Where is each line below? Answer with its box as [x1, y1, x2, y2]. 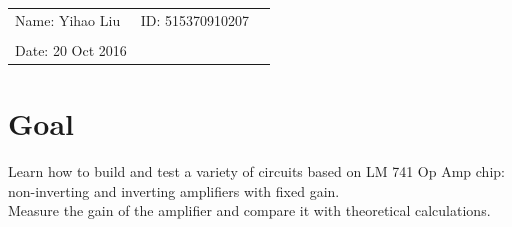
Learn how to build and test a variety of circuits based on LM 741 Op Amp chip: [8, 161, 505, 182]
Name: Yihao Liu [15, 9, 121, 30]
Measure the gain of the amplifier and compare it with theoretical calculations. [8, 200, 491, 221]
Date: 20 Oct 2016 [15, 39, 127, 60]
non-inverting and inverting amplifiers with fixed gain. [8, 180, 340, 201]
